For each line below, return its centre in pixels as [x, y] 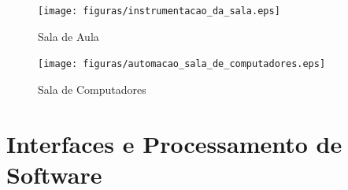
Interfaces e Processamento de [174, 143]
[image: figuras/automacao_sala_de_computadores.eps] [182, 64]
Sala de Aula [68, 36]
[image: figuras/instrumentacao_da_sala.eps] [159, 11]
